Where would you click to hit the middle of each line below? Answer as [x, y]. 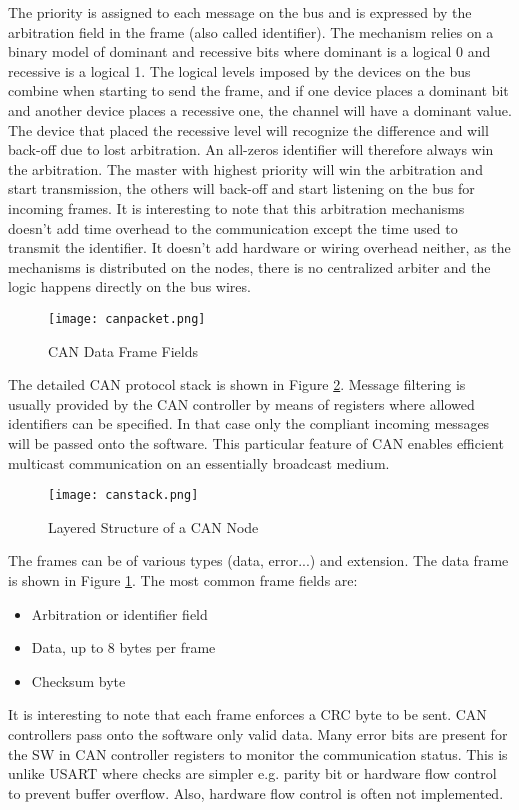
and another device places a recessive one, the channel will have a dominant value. [260, 109]
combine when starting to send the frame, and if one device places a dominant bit [258, 90]
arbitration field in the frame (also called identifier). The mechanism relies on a [251, 31]
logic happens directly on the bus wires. [129, 286]
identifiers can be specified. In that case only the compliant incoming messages [249, 423]
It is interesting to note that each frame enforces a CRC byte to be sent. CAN [247, 714]
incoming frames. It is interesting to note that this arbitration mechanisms [236, 207]
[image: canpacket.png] [127, 318]
